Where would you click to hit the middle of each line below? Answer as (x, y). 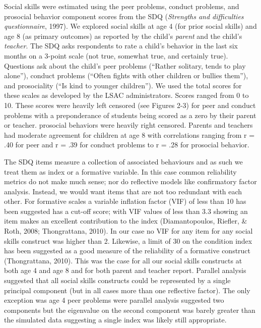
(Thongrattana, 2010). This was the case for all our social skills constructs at (123, 260)
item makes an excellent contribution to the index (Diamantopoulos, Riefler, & (126, 221)
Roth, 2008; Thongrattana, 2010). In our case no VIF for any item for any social (128, 231)
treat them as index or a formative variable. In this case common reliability (120, 171)
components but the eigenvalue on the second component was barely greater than (130, 310)
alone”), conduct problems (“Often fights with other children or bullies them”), (126, 75)
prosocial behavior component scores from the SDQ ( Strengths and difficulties (124, 16)
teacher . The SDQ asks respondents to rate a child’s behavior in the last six (121, 46)
